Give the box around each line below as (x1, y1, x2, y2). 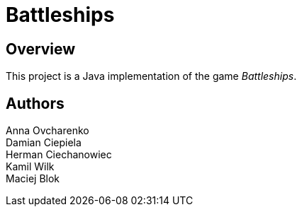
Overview (6, 40, 76, 58)
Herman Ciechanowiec (6, 148, 112, 161)
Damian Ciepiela (6, 136, 82, 149)
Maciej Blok (6, 172, 60, 185)
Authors (6, 94, 65, 112)
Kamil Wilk (6, 160, 55, 173)
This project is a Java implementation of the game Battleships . (6, 70, 297, 83)
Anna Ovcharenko (6, 124, 89, 137)
